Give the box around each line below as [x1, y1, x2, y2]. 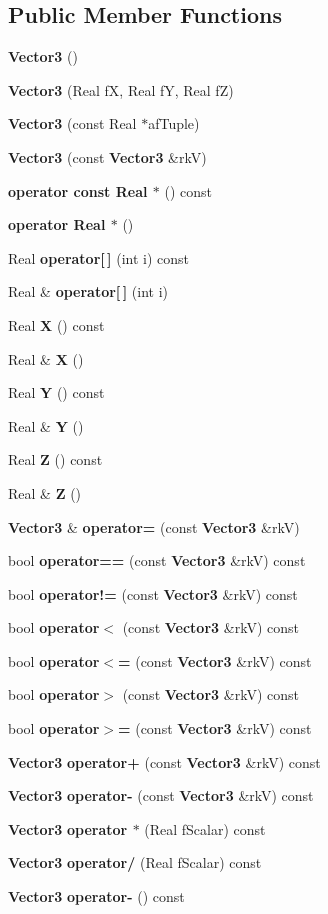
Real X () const [8, 314, 105, 335]
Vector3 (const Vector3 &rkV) [8, 146, 207, 167]
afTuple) [148, 113, 200, 134]
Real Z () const [8, 449, 103, 470]
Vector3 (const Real [8, 113, 137, 134]
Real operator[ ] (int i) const [8, 247, 190, 268]
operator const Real [8, 180, 148, 201]
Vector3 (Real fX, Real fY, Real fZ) [8, 79, 234, 100]
